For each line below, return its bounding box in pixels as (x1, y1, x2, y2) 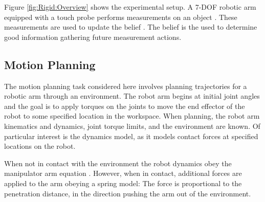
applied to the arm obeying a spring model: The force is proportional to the (4, 177, 242, 188)
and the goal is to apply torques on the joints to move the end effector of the (4, 100, 245, 111)
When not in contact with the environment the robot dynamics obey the (4, 158, 232, 168)
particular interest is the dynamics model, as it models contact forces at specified (4, 130, 258, 141)
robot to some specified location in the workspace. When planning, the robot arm (4, 110, 260, 121)
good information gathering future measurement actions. (4, 31, 182, 42)
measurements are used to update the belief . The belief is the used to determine (4, 21, 257, 32)
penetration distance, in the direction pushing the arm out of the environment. (4, 188, 251, 198)
